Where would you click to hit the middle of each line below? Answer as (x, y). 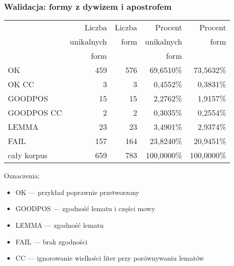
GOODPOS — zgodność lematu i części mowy (85, 208)
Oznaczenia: (22, 176)
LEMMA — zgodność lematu (60, 225)
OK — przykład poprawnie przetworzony (78, 192)
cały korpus (28, 155)
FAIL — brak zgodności (52, 241)
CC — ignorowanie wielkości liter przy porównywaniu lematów (110, 258)
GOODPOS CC (35, 113)
